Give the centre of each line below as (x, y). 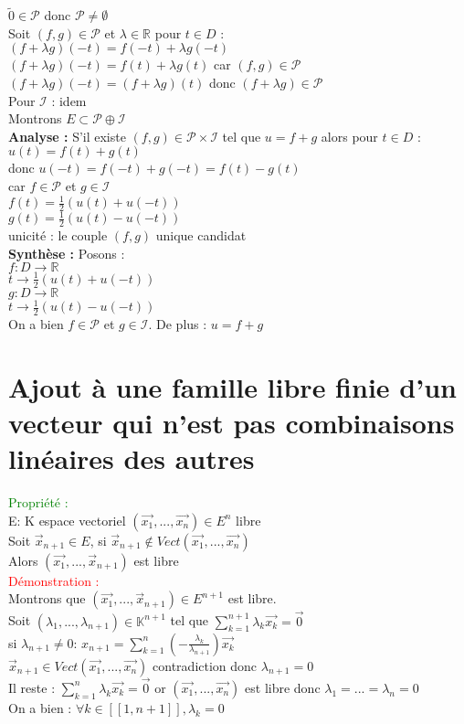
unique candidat (201, 235)
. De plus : (178, 324)
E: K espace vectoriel (67, 520)
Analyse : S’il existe (67, 136)
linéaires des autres (132, 458)
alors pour (349, 136)
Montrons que (47, 598)
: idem (69, 100)
